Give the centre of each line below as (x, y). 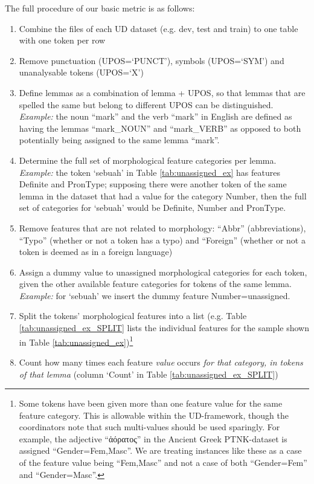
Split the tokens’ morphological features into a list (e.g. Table (133, 316)
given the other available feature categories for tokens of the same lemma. (155, 284)
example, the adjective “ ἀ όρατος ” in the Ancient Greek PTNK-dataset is (153, 438)
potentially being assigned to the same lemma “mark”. (119, 140)
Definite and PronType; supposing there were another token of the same (153, 184)
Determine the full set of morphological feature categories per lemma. (148, 160)
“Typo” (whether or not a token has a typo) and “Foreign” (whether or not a (162, 240)
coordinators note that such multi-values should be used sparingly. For (149, 427)
